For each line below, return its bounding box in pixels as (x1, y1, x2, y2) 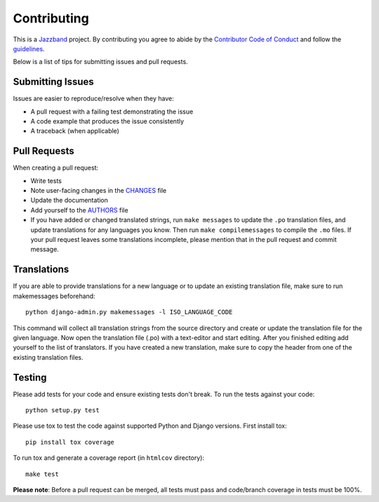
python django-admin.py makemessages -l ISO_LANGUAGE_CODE (25, 308, 233, 316)
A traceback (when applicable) (30, 127, 119, 135)
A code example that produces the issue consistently (30, 117, 185, 125)
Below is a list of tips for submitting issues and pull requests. (13, 57, 189, 66)
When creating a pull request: (13, 163, 98, 172)
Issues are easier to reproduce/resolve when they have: (13, 95, 175, 103)
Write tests (30, 176, 62, 185)
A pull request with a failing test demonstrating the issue (30, 107, 194, 116)
